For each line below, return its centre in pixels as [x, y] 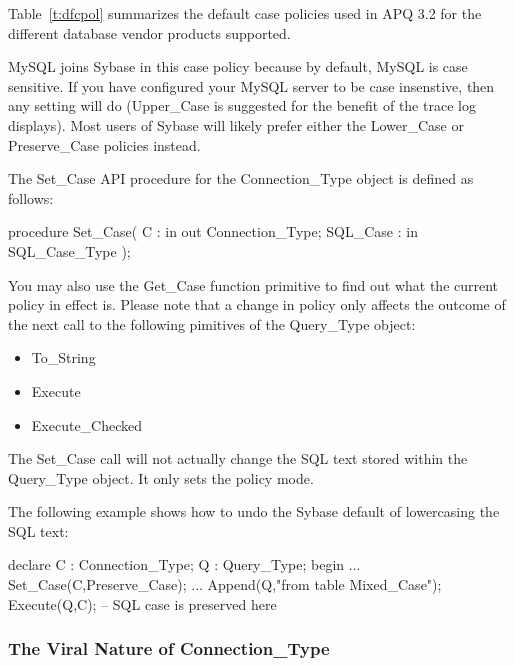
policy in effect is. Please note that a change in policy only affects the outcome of [257, 304]
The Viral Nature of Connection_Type [169, 648]
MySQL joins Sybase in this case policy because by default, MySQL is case [238, 66]
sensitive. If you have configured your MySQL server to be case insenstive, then [251, 85]
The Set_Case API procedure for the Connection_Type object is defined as [241, 178]
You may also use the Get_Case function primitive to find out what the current [253, 284]
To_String [63, 357]
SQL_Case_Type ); [69, 250]
